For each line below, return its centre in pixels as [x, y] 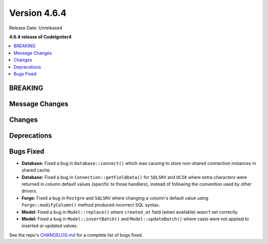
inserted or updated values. [50, 226]
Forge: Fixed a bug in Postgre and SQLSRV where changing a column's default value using [115, 198]
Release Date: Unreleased [36, 28]
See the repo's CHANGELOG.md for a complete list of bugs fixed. [76, 235]
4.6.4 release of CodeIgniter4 [40, 37]
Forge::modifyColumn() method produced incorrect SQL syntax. [91, 205]
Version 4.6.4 [38, 13]
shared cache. [36, 170]
